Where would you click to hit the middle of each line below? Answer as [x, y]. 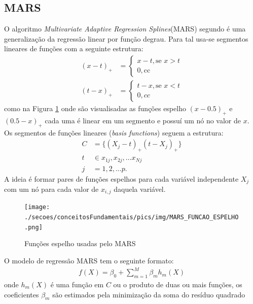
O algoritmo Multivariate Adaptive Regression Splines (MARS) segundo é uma [125, 29]
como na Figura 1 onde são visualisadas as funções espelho [95, 108]
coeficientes [22, 294]
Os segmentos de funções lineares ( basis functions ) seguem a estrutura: [114, 132]
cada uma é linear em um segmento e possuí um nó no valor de [143, 120]
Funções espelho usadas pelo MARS [80, 243]
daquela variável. [140, 189]
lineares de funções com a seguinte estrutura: [74, 48]
